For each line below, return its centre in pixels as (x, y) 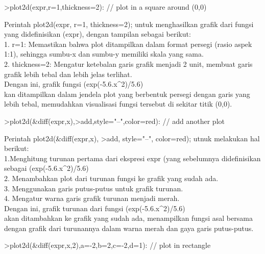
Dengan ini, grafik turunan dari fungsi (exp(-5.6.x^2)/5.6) (95, 208)
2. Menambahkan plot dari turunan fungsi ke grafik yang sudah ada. (111, 178)
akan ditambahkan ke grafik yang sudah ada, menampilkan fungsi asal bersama (128, 218)
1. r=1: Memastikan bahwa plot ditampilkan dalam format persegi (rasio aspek (128, 44)
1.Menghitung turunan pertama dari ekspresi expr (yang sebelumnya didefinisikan (132, 158)
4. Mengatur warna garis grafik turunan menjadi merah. (92, 198)
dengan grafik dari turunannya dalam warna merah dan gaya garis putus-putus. (129, 228)
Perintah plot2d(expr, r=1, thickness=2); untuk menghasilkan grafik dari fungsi (129, 24)
